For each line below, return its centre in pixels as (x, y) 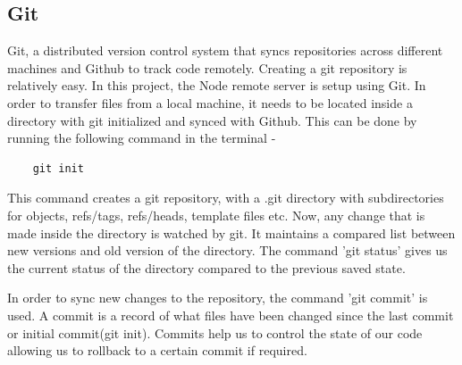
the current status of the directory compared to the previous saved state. (206, 267)
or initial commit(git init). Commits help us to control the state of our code (215, 332)
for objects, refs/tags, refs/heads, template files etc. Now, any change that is (216, 215)
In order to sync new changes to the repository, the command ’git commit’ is (218, 298)
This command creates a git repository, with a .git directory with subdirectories (226, 198)
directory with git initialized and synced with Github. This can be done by (212, 120)
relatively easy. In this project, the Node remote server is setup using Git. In (217, 85)
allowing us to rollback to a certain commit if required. (157, 350)
